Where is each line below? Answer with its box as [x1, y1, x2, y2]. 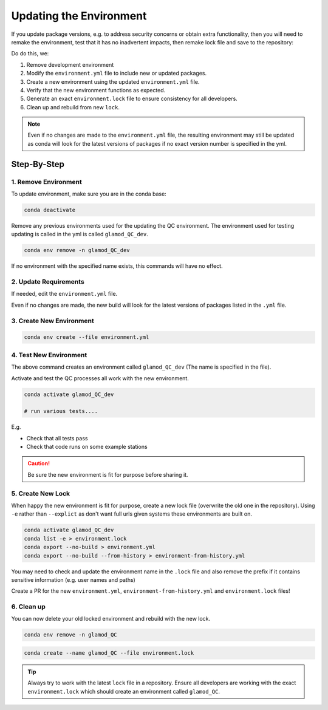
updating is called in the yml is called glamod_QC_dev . [11, 231, 149, 238]
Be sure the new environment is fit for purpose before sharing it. [27, 471, 188, 478]
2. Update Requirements [11, 278, 84, 286]
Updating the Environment [11, 9, 147, 22]
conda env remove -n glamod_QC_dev [24, 247, 130, 254]
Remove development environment [26, 61, 114, 68]
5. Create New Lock [11, 489, 70, 497]
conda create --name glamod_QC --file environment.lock [24, 650, 194, 656]
